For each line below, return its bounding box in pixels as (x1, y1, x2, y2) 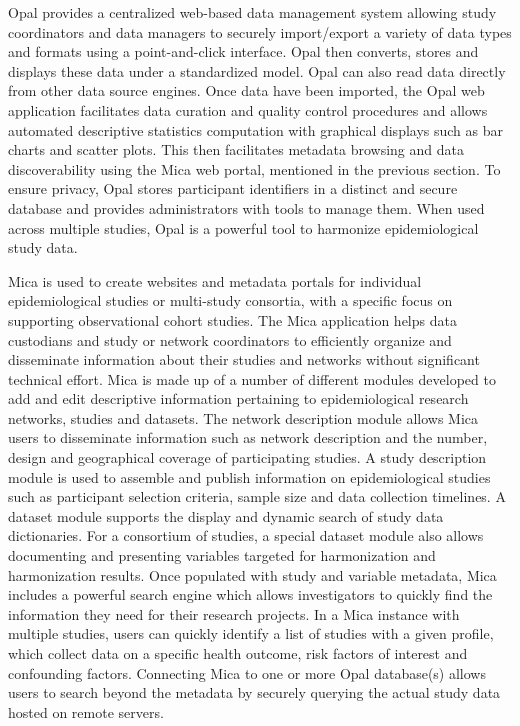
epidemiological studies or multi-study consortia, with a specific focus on (8, 290, 453, 311)
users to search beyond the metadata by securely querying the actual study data (8, 682, 501, 703)
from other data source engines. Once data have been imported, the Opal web (8, 80, 485, 101)
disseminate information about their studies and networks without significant (8, 349, 480, 370)
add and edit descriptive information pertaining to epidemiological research (8, 388, 469, 409)
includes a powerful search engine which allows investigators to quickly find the (8, 584, 493, 605)
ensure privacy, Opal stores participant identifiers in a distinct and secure (8, 178, 458, 199)
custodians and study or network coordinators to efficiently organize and (8, 329, 452, 350)
